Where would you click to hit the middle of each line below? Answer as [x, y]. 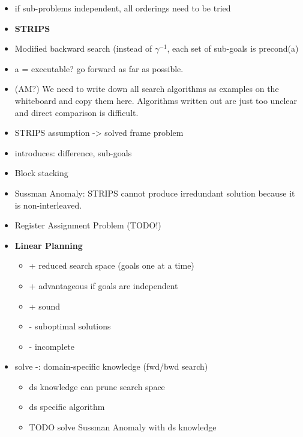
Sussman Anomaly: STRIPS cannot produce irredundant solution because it [155, 193]
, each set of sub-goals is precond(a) [233, 48]
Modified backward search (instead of [83, 48]
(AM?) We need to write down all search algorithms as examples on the [147, 89]
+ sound [45, 306]
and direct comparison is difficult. [76, 112]
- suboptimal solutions [70, 326]
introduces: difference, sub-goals [73, 152]
